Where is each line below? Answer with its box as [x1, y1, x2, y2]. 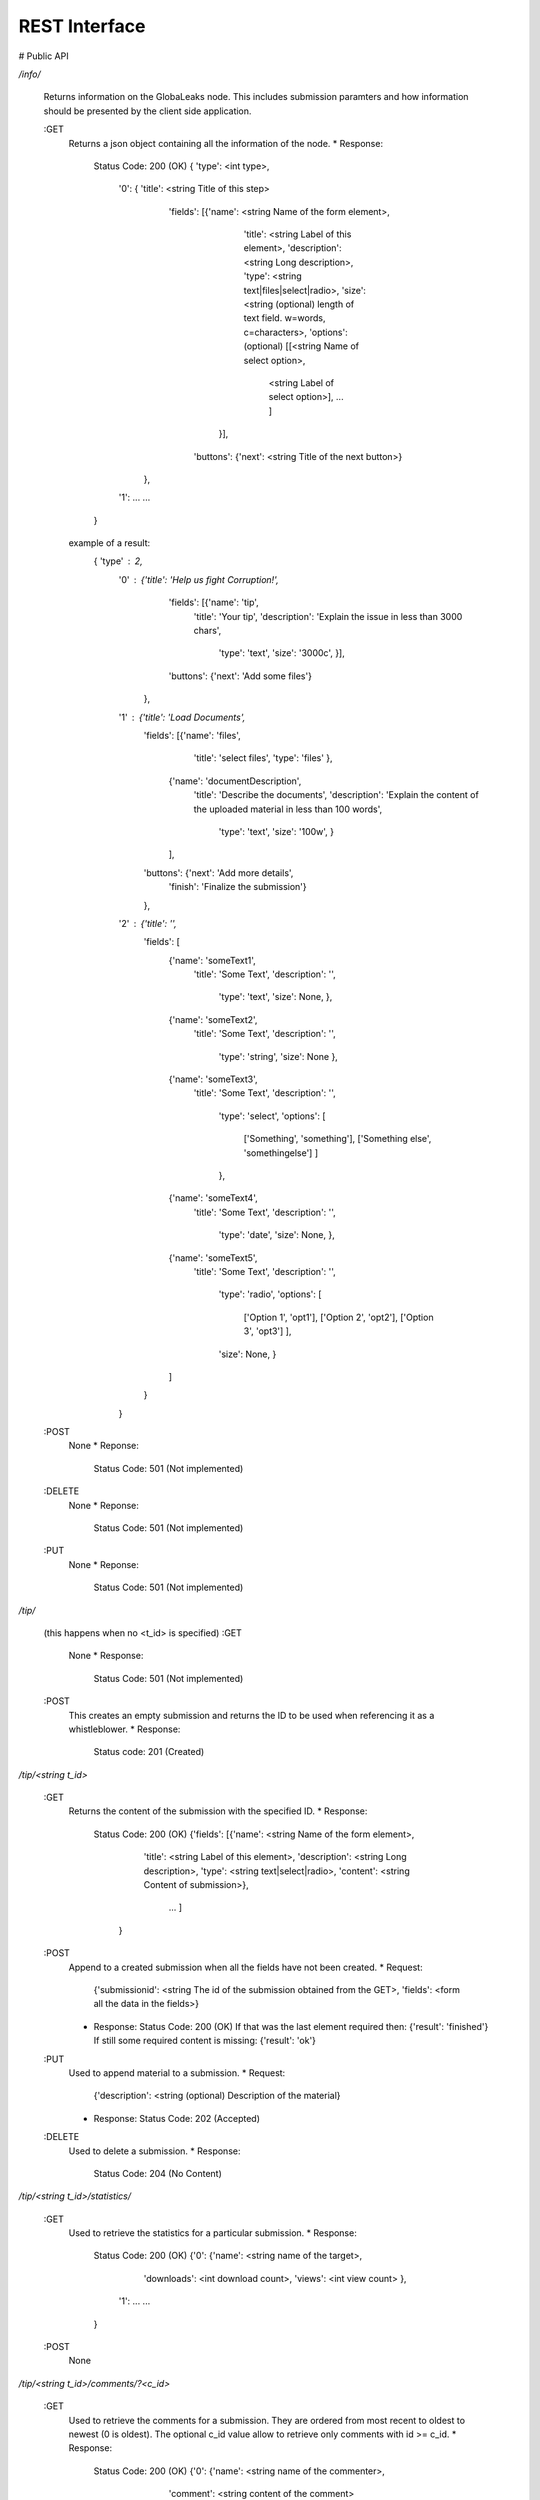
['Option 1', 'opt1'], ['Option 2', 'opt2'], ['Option [243, 1311, 434, 1323]
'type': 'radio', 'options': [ [218, 1288, 322, 1300]
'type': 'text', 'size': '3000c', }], [218, 647, 345, 659]
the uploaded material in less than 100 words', [193, 803, 383, 815]
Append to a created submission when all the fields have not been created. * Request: [68, 1961, 424, 1973]
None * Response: [68, 1650, 144, 1662]
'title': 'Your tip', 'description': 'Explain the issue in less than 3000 [193, 610, 463, 622]
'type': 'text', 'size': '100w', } [218, 825, 335, 837]
